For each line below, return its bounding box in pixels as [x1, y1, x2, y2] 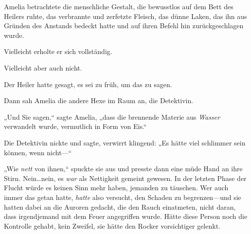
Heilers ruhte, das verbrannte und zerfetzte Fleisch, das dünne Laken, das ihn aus [4, 11, 247, 21]
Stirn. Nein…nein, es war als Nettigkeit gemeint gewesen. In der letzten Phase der [4, 173, 247, 183]
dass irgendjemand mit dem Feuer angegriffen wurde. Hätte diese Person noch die [4, 211, 248, 221]
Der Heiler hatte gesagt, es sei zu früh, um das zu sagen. [4, 79, 172, 89]
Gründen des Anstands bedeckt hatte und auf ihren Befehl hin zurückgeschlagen [4, 20, 244, 31]
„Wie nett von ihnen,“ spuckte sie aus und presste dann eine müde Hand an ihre [4, 163, 243, 174]
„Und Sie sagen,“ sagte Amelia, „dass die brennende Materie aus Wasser [4, 111, 220, 122]
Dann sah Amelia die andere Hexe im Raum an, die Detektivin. [4, 95, 194, 106]
